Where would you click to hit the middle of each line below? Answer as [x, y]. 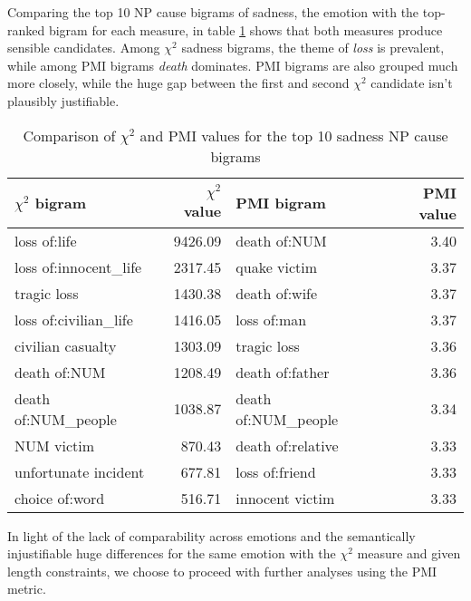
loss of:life [46, 240]
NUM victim [55, 445]
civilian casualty [66, 345]
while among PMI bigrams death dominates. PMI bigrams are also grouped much [233, 65]
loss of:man [271, 319]
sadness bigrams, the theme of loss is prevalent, [313, 48]
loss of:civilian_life [74, 319]
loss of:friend [276, 471]
